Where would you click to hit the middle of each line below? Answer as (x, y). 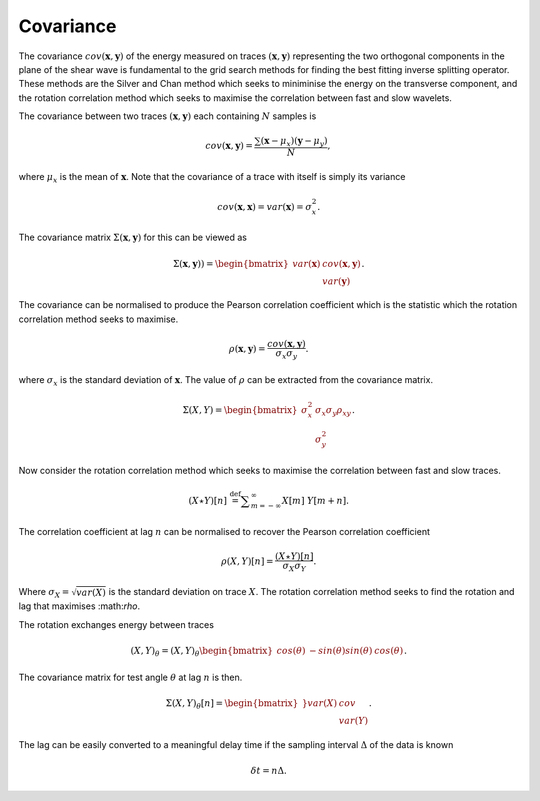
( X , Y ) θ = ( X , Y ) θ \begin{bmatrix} (202, 652)
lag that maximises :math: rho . (79, 606)
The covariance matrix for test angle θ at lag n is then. (130, 677)
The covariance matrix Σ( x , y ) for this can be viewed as (132, 237)
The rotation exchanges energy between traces (116, 624)
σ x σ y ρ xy (333, 411)
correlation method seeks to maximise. (98, 319)
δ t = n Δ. (268, 770)
